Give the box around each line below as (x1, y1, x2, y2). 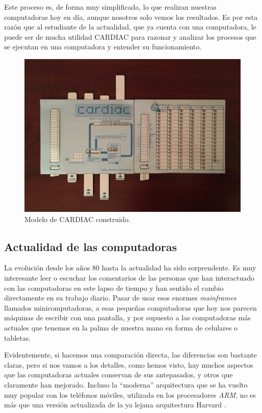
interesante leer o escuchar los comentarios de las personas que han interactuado (4, 272, 255, 283)
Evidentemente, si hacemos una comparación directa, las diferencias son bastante (4, 349, 257, 360)
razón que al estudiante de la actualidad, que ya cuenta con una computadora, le (4, 21, 256, 32)
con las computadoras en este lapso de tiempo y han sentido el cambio (4, 282, 224, 293)
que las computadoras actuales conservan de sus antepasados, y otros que (4, 369, 233, 380)
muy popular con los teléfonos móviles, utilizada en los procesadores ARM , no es (4, 389, 256, 400)
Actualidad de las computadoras (4, 238, 177, 254)
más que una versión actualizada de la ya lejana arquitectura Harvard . (4, 399, 226, 410)
